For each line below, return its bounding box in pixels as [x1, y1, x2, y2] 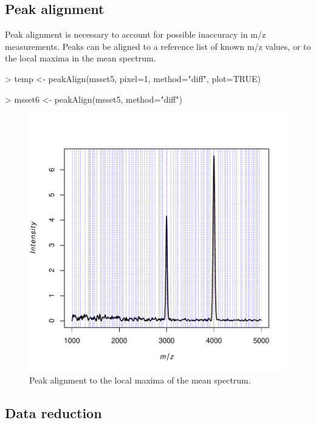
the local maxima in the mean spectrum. [5, 52, 156, 64]
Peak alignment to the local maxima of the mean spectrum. [29, 373, 251, 386]
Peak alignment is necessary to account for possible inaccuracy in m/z [5, 28, 266, 41]
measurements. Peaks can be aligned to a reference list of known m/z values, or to [5, 40, 311, 52]
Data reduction [5, 403, 102, 422]
